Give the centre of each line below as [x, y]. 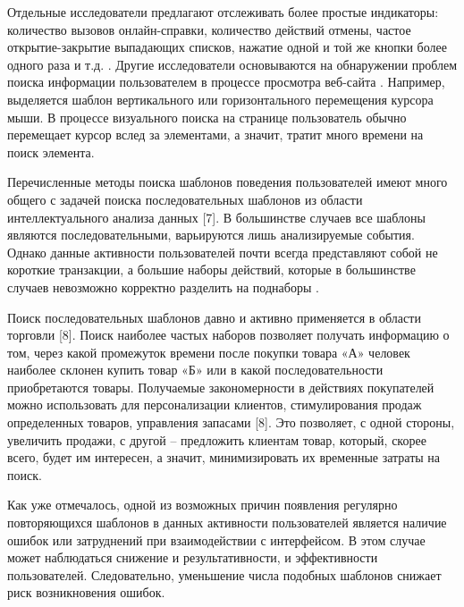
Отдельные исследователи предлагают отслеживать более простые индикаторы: [223, 12]
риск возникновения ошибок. [86, 592]
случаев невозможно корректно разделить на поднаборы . [163, 287]
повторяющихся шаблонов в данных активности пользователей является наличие [227, 523]
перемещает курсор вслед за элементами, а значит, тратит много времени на [215, 135]
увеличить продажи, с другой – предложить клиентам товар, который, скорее [217, 439]
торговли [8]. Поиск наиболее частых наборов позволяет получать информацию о [228, 335]
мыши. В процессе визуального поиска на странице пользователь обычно [207, 117]
